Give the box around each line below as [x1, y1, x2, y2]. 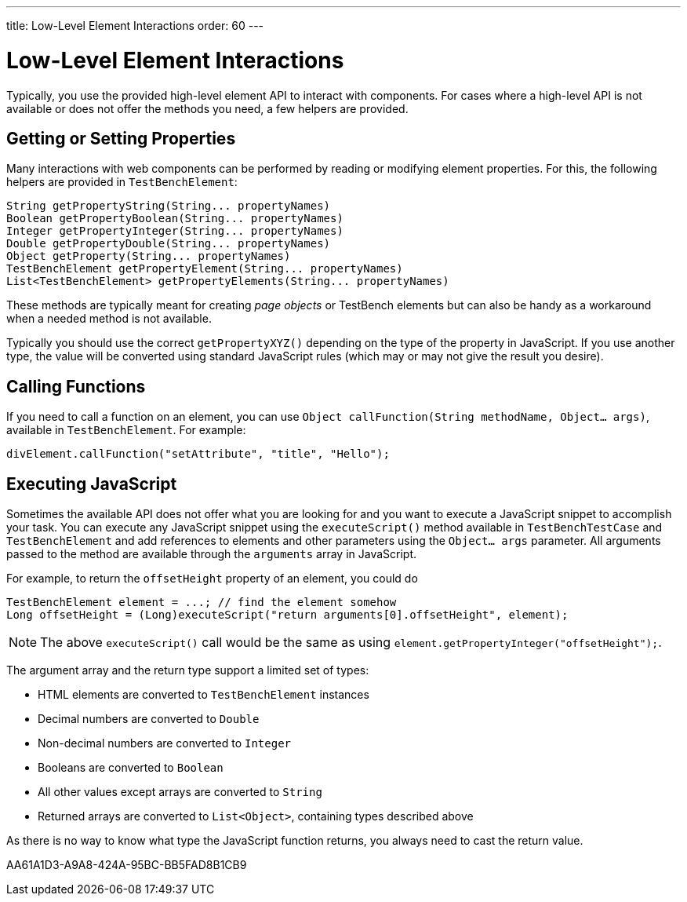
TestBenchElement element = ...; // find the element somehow [6, 596, 397, 609]
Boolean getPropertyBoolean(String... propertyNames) [6, 212, 343, 225]
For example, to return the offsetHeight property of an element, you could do [6, 572, 418, 586]
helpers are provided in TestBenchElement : [6, 175, 238, 189]
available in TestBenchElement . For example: [6, 423, 246, 437]
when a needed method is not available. [6, 312, 212, 326]
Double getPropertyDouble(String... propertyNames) [6, 237, 331, 250]
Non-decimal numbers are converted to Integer [38, 736, 291, 750]
